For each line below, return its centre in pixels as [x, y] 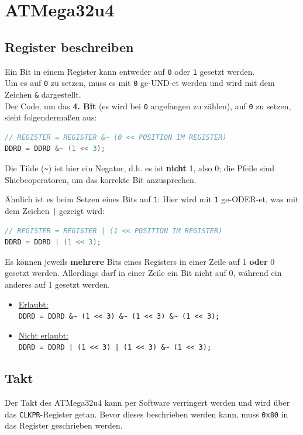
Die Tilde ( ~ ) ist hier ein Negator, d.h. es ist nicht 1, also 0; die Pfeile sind [140, 168]
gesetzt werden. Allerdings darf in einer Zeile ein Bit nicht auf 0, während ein [143, 273]
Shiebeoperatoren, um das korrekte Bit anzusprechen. [101, 179]
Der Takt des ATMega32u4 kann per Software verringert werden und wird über [147, 403]
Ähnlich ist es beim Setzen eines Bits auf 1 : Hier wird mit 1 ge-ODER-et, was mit [152, 199]
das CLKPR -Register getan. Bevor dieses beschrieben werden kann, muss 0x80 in [147, 414]
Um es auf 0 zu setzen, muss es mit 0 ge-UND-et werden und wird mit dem [140, 83]
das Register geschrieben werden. [64, 425]
